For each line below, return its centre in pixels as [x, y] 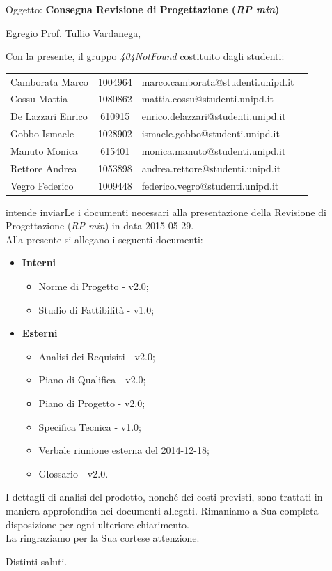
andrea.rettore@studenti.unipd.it [211, 168]
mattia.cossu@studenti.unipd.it [207, 99]
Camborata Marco [49, 81]
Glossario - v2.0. [73, 473]
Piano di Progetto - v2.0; [92, 403]
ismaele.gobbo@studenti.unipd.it [211, 134]
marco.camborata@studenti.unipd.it [218, 81]
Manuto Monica [44, 150]
